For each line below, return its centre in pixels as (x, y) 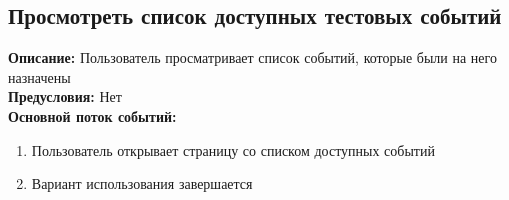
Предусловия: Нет (65, 96)
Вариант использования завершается (142, 183)
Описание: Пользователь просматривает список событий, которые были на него (252, 57)
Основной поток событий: (92, 115)
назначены (39, 76)
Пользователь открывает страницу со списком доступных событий (233, 149)
